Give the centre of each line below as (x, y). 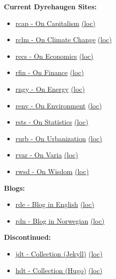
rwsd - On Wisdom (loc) (52, 171)
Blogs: (14, 188)
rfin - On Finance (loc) (50, 72)
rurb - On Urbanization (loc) (59, 138)
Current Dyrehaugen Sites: (50, 6)
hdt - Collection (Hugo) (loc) (59, 270)
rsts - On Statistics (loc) (52, 122)
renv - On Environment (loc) (58, 105)
